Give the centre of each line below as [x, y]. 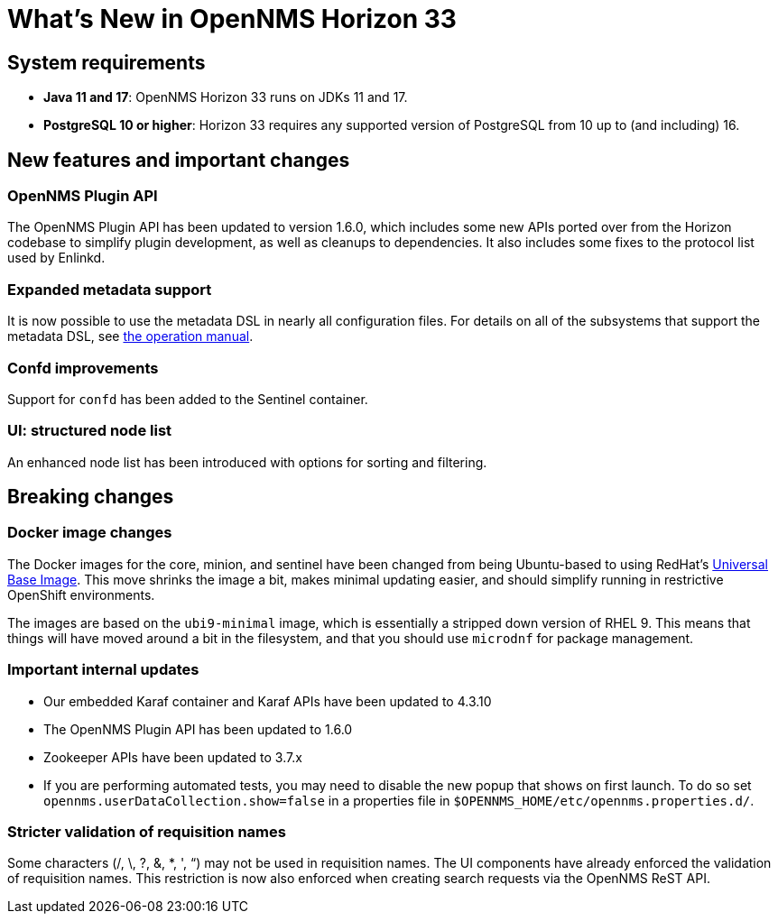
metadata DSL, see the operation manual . [130, 336]
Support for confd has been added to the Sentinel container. [188, 399]
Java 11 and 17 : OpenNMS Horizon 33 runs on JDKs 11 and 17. [226, 97]
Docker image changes [90, 533]
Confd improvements [83, 368]
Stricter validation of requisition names [147, 831]
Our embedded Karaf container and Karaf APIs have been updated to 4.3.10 [268, 701]
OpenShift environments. [81, 594]
